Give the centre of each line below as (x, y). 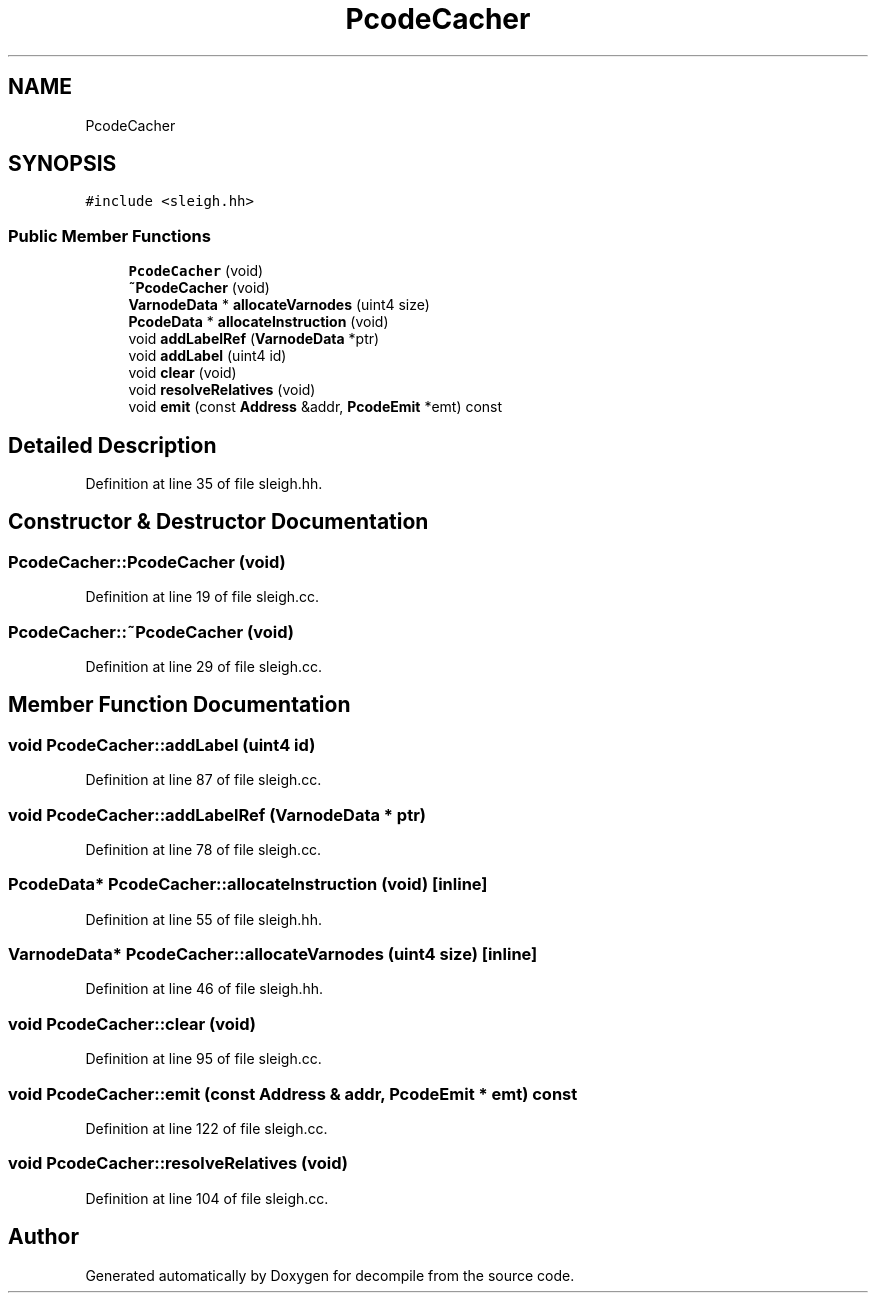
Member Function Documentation (179, 705)
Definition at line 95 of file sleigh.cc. (203, 1059)
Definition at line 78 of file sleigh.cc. (203, 849)
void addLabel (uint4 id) (207, 356)
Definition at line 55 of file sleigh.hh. (203, 919)
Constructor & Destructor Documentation (218, 522)
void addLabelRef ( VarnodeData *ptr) (254, 339)
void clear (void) (182, 373)
